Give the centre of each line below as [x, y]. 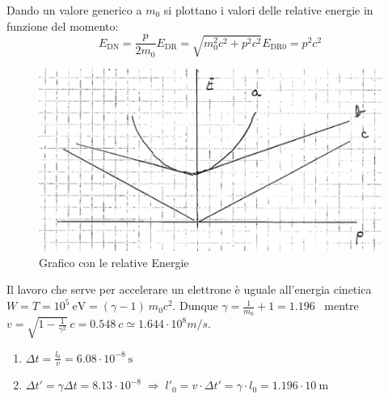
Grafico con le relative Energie [114, 262]
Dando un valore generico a [74, 10]
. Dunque [195, 306]
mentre [342, 306]
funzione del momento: [63, 25]
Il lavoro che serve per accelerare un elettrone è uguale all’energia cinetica [189, 289]
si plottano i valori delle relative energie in [268, 10]
